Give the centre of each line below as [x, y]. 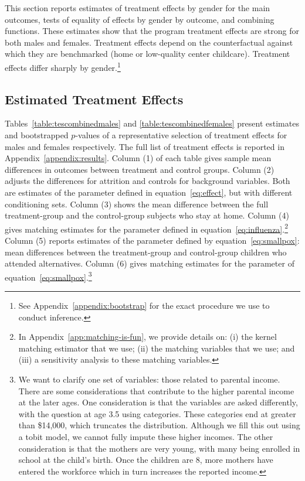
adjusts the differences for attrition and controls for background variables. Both [148, 181]
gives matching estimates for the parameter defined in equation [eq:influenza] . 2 [146, 228]
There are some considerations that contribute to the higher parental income [156, 390]
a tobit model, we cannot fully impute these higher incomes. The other [146, 436]
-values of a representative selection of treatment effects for [181, 135]
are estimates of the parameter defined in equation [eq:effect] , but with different [149, 192]
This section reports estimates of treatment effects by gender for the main [138, 8]
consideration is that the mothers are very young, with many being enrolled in [159, 448]
